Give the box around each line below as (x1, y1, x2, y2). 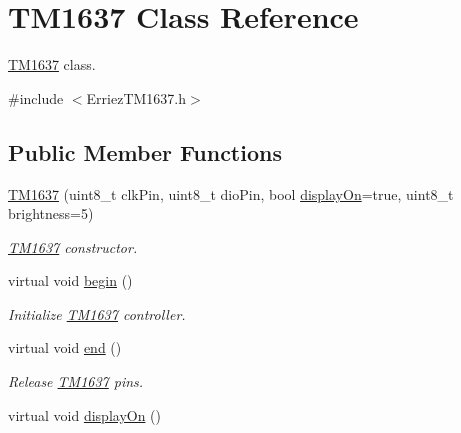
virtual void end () (8, 337, 122, 358)
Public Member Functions (8, 136, 282, 167)
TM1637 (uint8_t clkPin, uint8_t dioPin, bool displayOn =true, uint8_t (8, 183, 454, 204)
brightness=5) (8, 203, 94, 224)
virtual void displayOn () (8, 404, 162, 425)
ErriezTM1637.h (86, 87, 187, 108)
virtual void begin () (8, 270, 133, 291)
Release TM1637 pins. (8, 371, 144, 392)
